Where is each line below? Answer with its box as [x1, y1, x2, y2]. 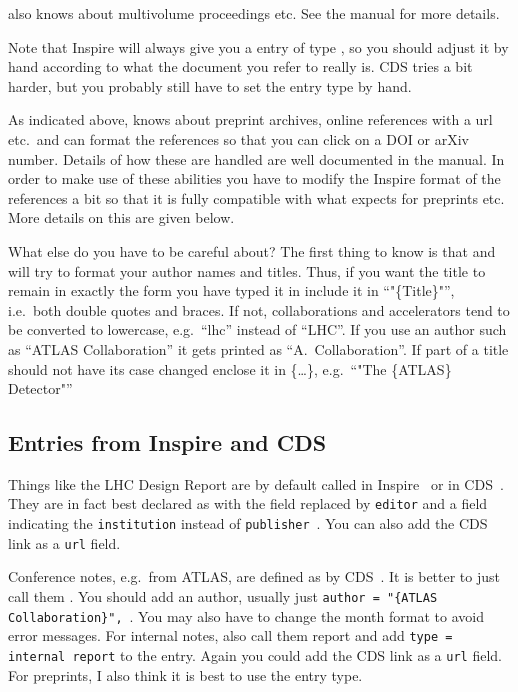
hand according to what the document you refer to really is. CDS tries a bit [8, 56, 473, 77]
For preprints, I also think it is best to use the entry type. [8, 664, 363, 685]
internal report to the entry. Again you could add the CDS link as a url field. [8, 645, 502, 666]
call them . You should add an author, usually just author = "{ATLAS [8, 586, 438, 607]
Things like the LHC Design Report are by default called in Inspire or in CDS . [8, 473, 504, 494]
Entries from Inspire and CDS [8, 427, 327, 458]
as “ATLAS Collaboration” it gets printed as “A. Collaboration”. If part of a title [8, 338, 509, 359]
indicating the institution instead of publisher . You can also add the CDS [8, 513, 488, 534]
